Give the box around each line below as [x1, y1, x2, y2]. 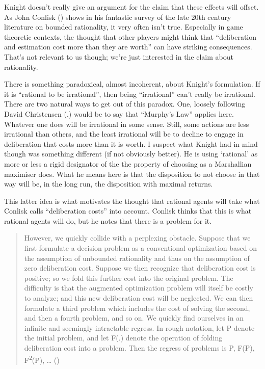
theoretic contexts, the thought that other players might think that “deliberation [4, 31, 257, 42]
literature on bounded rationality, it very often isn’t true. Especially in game [4, 21, 243, 32]
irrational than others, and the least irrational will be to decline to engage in [4, 128, 244, 139]
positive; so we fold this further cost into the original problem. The [24, 272, 233, 283]
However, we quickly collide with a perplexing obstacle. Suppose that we [24, 232, 251, 243]
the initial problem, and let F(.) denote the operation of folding [24, 332, 223, 343]
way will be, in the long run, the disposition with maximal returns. [4, 178, 213, 189]
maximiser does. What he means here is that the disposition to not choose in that [4, 168, 260, 179]
